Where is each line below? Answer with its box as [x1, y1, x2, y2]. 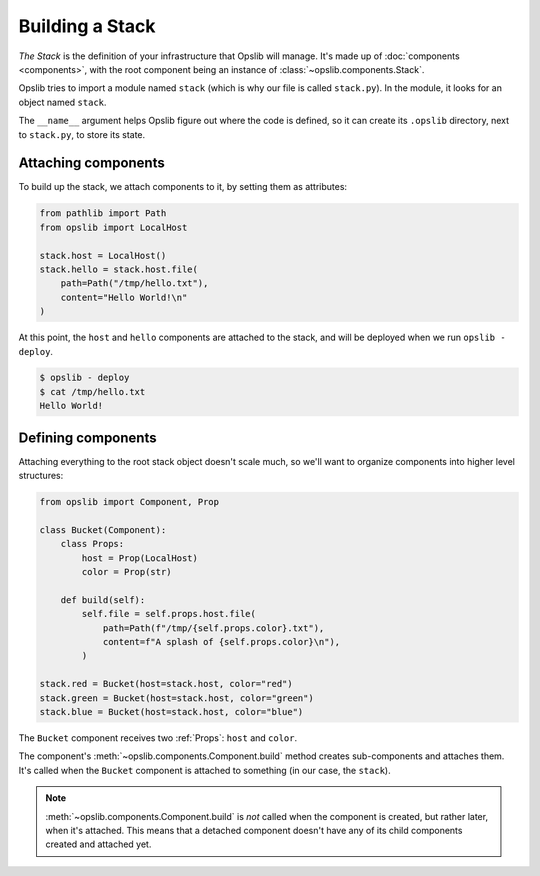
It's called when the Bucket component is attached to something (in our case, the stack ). [18, 764, 391, 776]
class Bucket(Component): [39, 524, 167, 535]
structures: [18, 470, 64, 482]
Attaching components [18, 155, 165, 172]
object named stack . [18, 96, 107, 108]
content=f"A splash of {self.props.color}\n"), [102, 636, 341, 648]
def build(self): [60, 594, 146, 605]
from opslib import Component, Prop [39, 496, 220, 508]
